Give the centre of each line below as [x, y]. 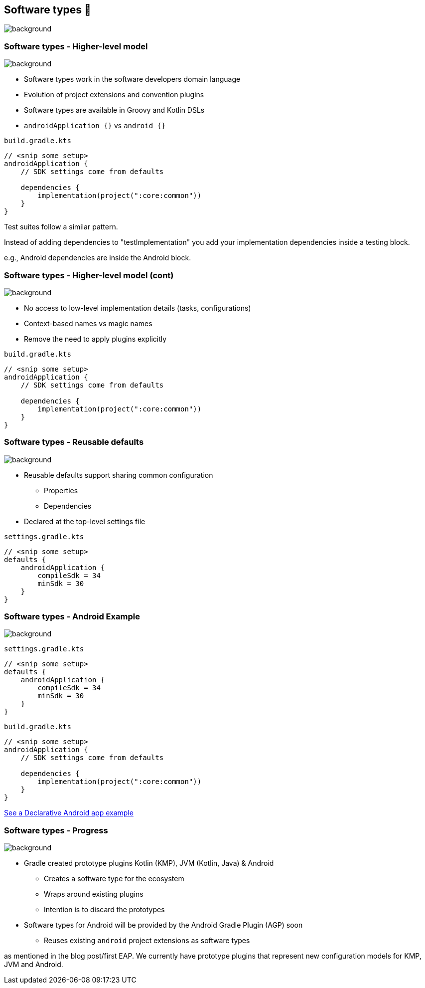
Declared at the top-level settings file [85, 521]
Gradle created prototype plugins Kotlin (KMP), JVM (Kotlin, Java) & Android [149, 863]
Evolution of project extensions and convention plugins [114, 95]
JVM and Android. [34, 965]
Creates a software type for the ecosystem [114, 879]
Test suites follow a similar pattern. [61, 227]
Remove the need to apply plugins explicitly [95, 339]
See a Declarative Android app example [69, 813]
